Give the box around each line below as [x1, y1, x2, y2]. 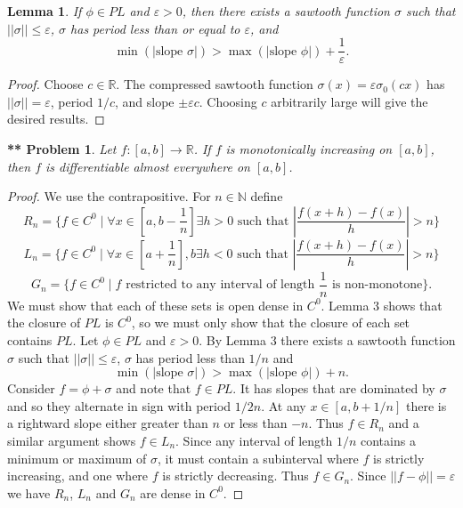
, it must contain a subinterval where [158, 448, 359, 467]
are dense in [140, 483, 206, 502]
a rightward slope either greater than [7, 414, 208, 432]
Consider [7, 379, 55, 398]
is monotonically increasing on [225, 140, 393, 158]
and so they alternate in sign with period [7, 396, 231, 415]
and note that [116, 379, 191, 398]
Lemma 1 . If [7, 2, 82, 20]
